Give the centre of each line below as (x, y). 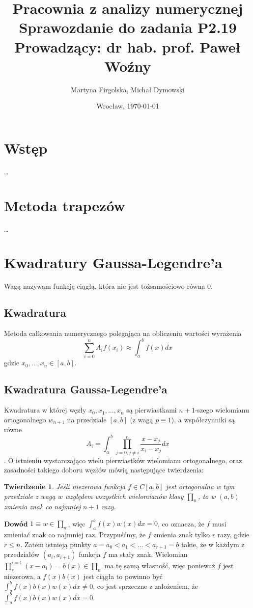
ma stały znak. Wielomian (148, 554)
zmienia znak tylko (182, 535)
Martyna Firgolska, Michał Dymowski (128, 89)
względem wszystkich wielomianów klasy (124, 496)
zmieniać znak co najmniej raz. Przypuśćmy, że (75, 535)
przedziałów (22, 554)
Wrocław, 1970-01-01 (128, 106)
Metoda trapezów (65, 205)
